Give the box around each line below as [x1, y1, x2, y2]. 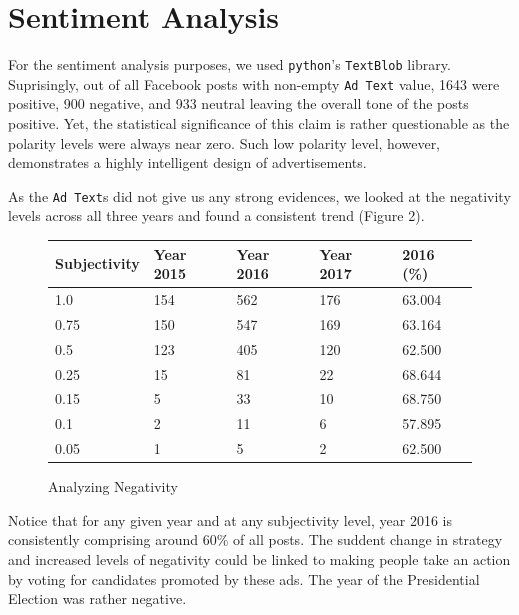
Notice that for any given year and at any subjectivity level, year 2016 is [8, 509, 452, 530]
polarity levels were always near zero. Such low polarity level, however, [8, 132, 441, 153]
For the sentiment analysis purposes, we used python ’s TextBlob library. [8, 54, 451, 75]
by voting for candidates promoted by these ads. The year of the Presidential [8, 568, 480, 589]
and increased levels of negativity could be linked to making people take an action [8, 548, 511, 569]
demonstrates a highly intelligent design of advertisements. [8, 152, 367, 173]
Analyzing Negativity [48, 476, 178, 497]
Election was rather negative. [8, 588, 187, 609]
